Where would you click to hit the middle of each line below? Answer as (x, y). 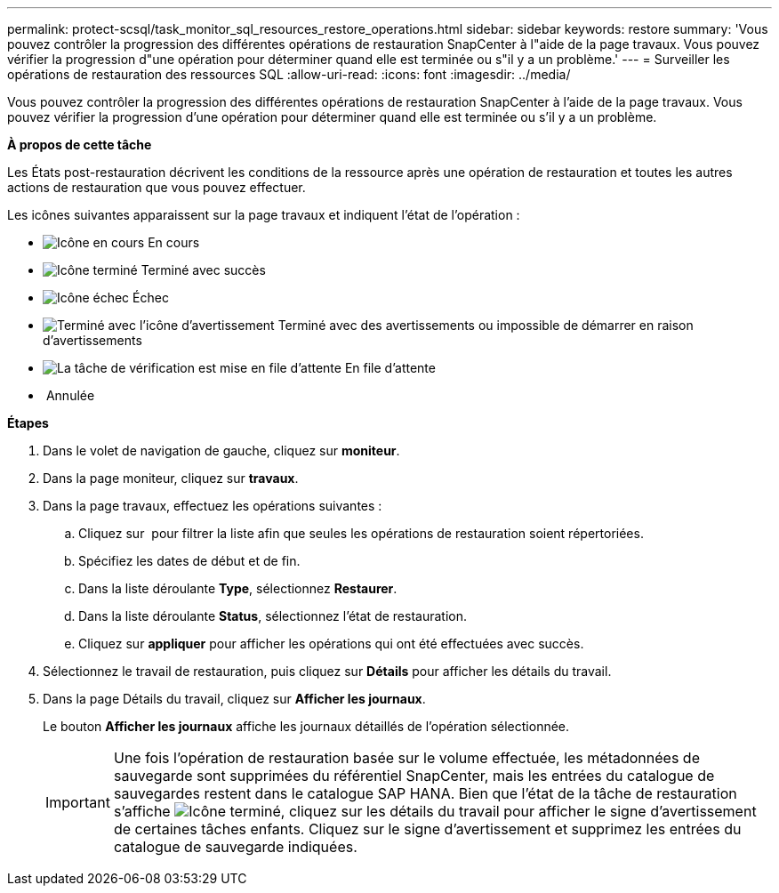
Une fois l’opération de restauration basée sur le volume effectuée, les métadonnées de (406, 758)
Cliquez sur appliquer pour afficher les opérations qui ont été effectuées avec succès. (331, 644)
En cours (174, 242)
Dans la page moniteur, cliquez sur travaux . (171, 478)
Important (78, 802)
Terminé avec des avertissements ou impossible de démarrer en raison (486, 325)
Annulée (70, 395)
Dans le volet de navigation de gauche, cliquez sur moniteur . (221, 451)
